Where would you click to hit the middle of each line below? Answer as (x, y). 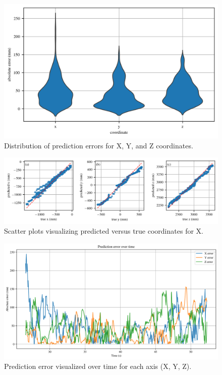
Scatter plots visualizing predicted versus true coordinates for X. (104, 231)
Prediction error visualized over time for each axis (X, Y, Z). (98, 366)
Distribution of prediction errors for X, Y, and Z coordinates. (99, 145)
